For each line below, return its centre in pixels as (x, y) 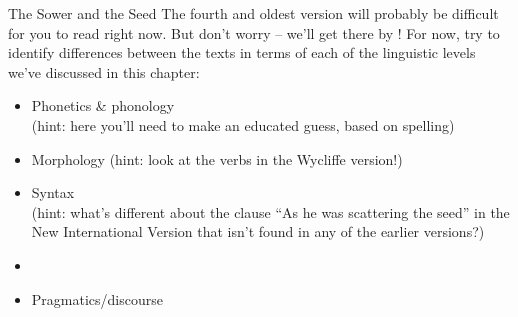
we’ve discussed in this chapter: (104, 71)
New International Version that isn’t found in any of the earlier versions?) (258, 231)
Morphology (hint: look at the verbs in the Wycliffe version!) (217, 158)
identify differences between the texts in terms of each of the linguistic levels (242, 52)
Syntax (53, 192)
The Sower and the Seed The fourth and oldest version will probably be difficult (253, 13)
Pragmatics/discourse (97, 298)
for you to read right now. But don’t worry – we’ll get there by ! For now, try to (254, 32)
